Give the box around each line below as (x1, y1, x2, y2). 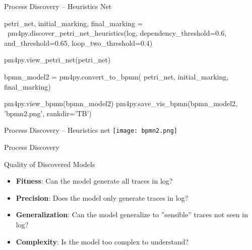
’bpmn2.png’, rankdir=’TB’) (4, 108, 92, 118)
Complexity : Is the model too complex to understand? (16, 236, 189, 246)
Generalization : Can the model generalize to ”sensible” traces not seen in (16, 209, 248, 220)
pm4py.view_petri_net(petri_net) (4, 54, 111, 65)
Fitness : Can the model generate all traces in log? (16, 176, 173, 186)
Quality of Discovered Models (4, 158, 95, 169)
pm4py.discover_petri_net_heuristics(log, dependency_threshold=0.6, (7, 28, 227, 38)
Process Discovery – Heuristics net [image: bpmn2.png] (4, 125, 177, 135)
